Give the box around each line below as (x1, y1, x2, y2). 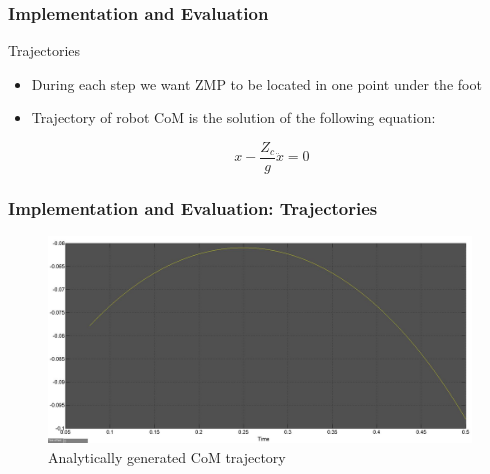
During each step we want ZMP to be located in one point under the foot (31, 73, 482, 94)
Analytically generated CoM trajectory (48, 446, 286, 467)
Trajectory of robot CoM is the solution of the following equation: (31, 107, 436, 128)
